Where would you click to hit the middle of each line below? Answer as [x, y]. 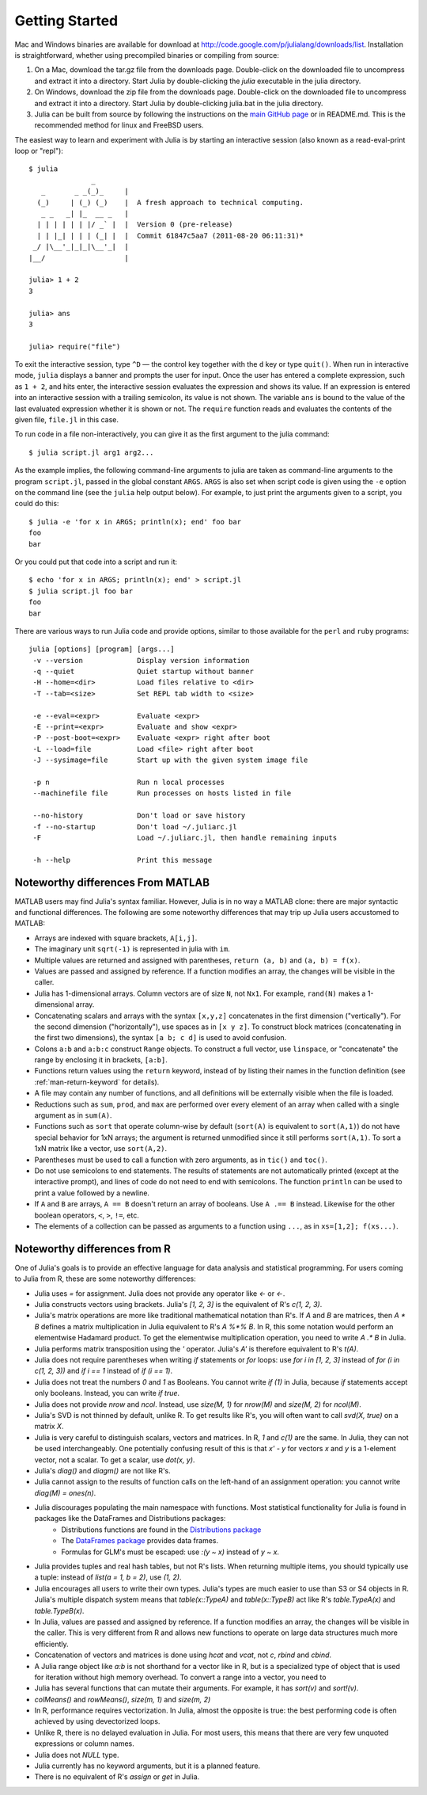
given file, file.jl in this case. [66, 420]
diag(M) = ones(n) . [65, 1492]
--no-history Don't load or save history [139, 816]
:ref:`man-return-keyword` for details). [97, 1082]
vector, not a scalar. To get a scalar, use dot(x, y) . [115, 1460]
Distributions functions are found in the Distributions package [161, 1530]
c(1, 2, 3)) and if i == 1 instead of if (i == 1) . [104, 1371]
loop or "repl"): [39, 151]
